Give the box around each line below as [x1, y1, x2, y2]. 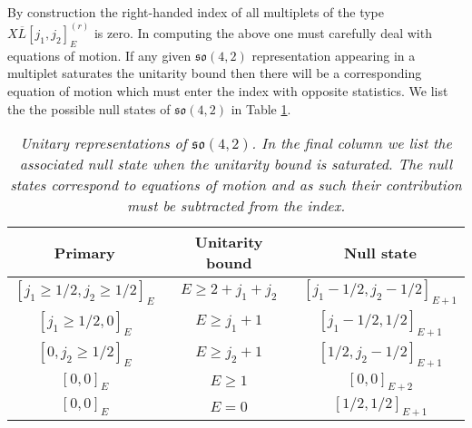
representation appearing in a [251, 45, 416, 64]
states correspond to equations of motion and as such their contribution [10, 174, 462, 196]
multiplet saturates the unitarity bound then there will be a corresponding [7, 63, 422, 83]
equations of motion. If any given [7, 45, 192, 64]
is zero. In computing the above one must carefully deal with [93, 24, 432, 43]
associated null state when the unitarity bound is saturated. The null [19, 153, 453, 175]
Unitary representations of [20, 132, 187, 154]
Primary [54, 241, 115, 263]
